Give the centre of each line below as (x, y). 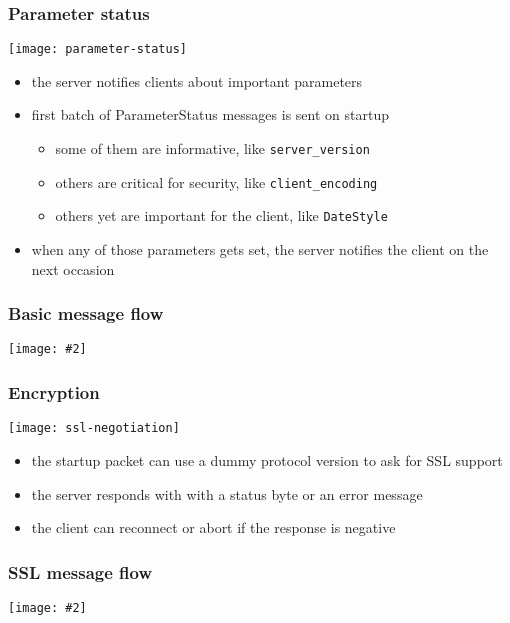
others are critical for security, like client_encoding (216, 181)
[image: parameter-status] (97, 49)
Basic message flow (86, 313)
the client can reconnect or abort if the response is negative (213, 527)
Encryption (54, 392)
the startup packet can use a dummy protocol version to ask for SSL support (267, 459)
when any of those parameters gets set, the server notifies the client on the (260, 249)
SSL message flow (80, 571)
